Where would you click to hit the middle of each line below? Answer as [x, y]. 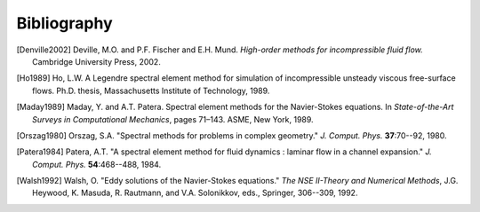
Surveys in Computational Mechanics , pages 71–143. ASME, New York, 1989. [173, 119]
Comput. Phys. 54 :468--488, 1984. [97, 164]
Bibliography [64, 23]
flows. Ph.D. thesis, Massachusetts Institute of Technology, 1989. [151, 90]
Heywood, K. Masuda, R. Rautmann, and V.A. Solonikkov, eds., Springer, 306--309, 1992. [195, 193]
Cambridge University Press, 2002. [97, 61]
